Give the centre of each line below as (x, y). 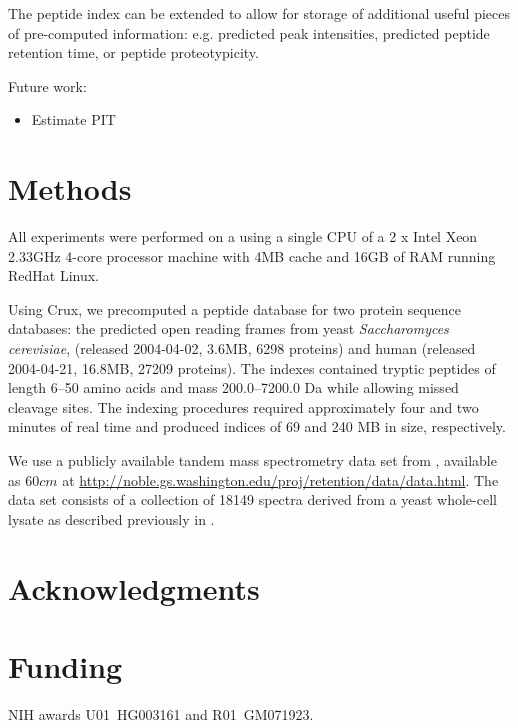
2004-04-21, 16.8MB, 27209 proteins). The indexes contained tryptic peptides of (252, 367)
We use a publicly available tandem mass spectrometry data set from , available (252, 460)
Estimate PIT (73, 119)
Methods (70, 188)
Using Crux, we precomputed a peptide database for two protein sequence (235, 308)
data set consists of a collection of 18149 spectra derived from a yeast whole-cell (252, 499)
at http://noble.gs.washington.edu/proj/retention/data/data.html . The (280, 479)
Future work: (47, 85)
